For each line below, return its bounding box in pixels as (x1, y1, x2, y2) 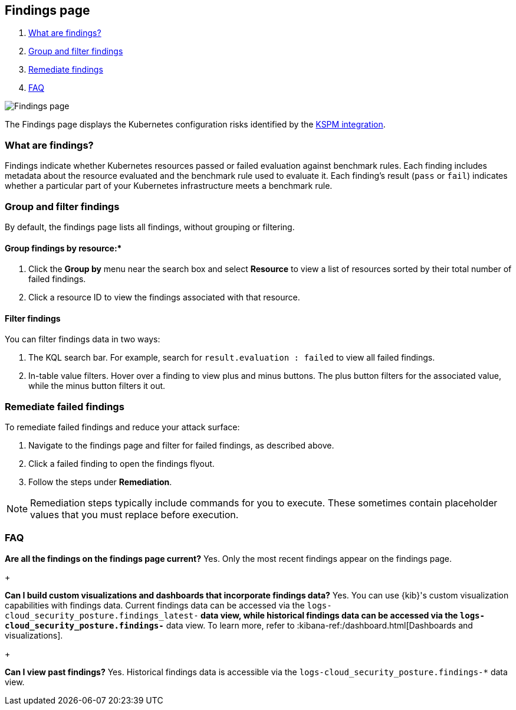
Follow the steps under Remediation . (28, 477, 172, 487)
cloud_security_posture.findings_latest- (5, 610, 199, 620)
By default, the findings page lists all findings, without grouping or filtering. (5, 221, 295, 232)
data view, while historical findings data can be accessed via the (201, 610, 458, 620)
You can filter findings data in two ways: (5, 334, 160, 345)
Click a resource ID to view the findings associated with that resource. (28, 292, 300, 303)
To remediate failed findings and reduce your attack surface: (5, 422, 240, 433)
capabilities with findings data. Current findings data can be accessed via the (5, 600, 305, 610)
